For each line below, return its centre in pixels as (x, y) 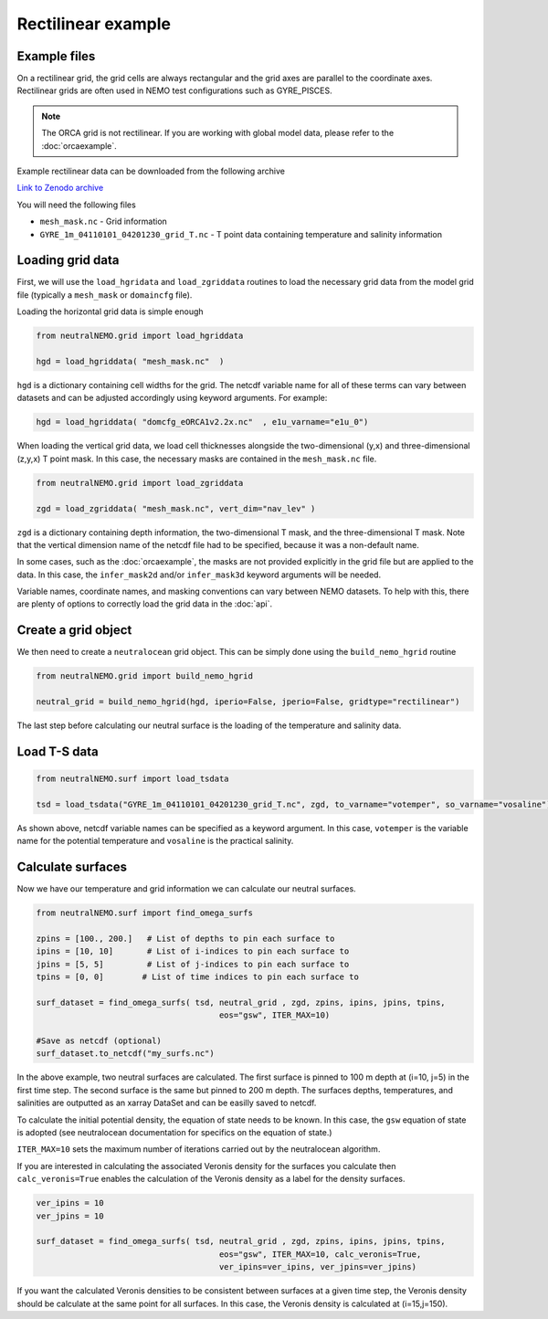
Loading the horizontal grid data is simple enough (111, 311)
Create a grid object (74, 630)
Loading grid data (68, 260)
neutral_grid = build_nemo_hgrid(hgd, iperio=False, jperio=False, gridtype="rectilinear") (248, 702)
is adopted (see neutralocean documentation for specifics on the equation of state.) (174, 1133)
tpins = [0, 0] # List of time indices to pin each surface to (198, 977)
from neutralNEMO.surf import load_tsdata (132, 779)
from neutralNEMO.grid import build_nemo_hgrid (144, 676)
